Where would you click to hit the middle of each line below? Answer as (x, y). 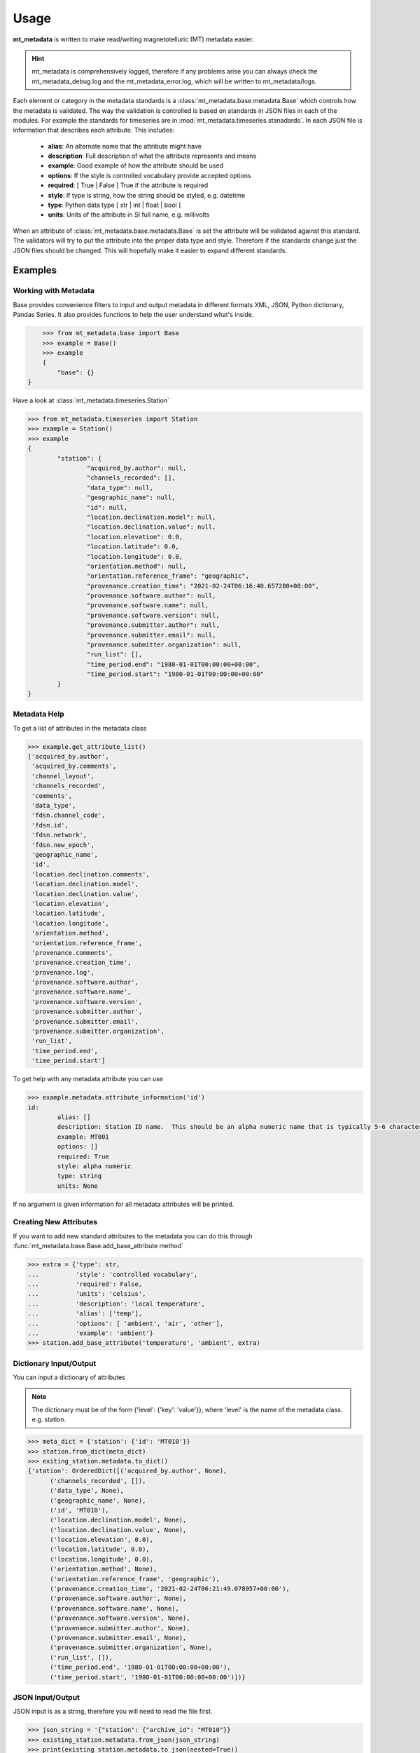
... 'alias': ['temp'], (85, 1314)
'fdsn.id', (50, 825)
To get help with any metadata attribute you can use (88, 1079)
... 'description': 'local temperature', (117, 1304)
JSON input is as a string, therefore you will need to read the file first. (113, 1712)
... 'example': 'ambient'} (91, 1333)
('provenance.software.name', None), (115, 1608)
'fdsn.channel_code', (69, 815)
